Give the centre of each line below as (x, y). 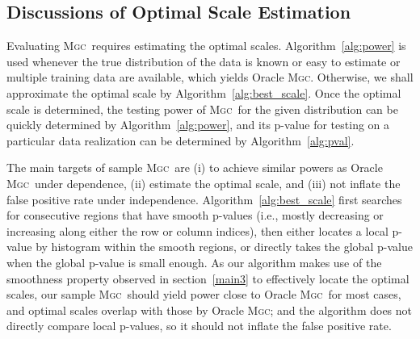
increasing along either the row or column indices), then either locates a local (197, 230)
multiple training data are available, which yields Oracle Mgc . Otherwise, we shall (210, 77)
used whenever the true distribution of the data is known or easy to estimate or (204, 61)
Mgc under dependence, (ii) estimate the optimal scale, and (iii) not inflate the (204, 183)
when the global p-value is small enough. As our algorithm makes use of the (194, 262)
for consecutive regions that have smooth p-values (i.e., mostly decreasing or (195, 215)
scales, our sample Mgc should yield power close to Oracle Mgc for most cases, (204, 294)
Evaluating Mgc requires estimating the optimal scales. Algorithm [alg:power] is (206, 46)
